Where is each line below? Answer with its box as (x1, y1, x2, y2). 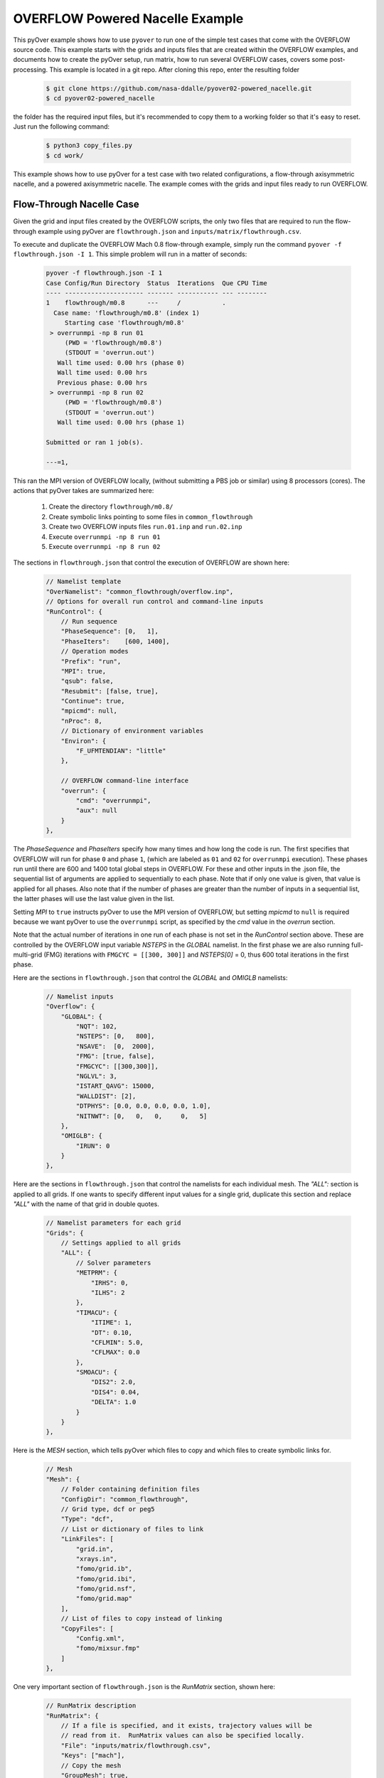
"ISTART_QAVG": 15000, (75, 1082, 156, 1090)
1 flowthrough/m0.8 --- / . (46, 299, 227, 307)
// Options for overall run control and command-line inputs (46, 597, 264, 606)
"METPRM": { (75, 1269, 117, 1277)
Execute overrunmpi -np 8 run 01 (48, 532, 161, 541)
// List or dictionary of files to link (60, 1525, 204, 1533)
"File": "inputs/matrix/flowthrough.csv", (60, 1741, 211, 1750)
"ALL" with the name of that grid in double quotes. (13, 1200, 160, 1208)
